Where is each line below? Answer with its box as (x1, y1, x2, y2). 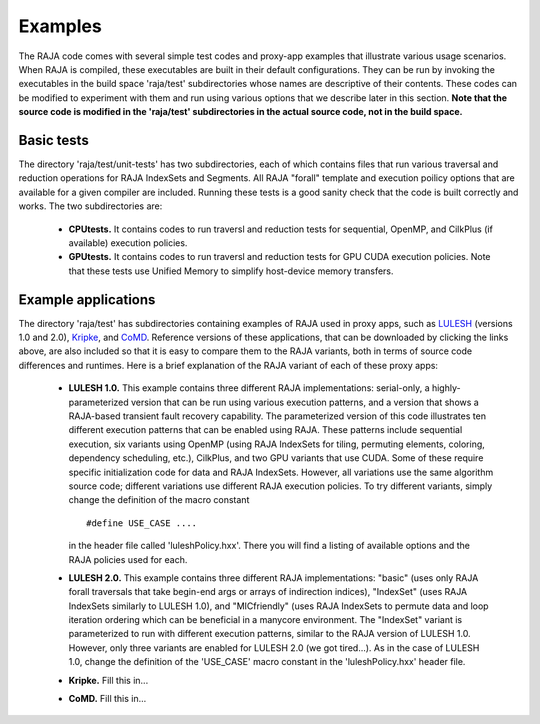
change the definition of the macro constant (68, 494, 250, 506)
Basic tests (18, 131, 89, 149)
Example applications (18, 291, 156, 308)
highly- (431, 382, 461, 394)
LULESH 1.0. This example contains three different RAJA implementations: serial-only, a (68, 382, 430, 394)
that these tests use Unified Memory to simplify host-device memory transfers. (68, 265, 394, 277)
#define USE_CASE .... (86, 517, 198, 529)
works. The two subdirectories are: (18, 200, 163, 212)
